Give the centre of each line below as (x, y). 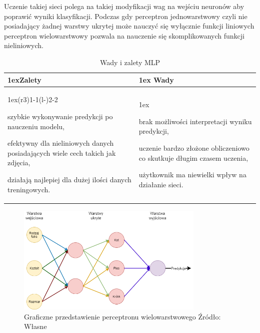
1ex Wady (156, 79)
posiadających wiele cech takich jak (62, 152)
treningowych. (29, 189)
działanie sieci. (161, 184)
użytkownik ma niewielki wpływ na (192, 175)
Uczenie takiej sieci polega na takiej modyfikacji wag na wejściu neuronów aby (124, 6)
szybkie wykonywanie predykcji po (60, 116)
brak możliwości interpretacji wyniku (195, 121)
